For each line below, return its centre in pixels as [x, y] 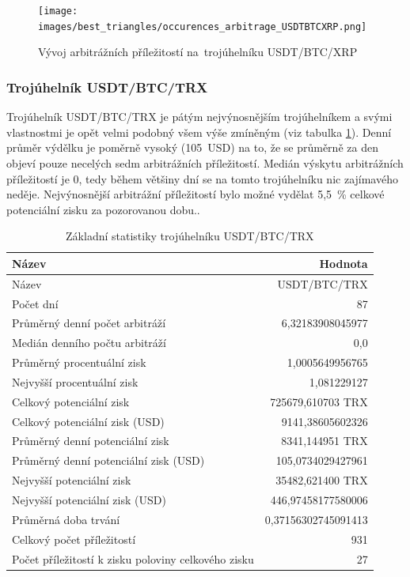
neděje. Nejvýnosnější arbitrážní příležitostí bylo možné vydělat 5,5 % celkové [196, 194]
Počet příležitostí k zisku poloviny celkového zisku [133, 558]
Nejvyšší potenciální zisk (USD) [89, 500]
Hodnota [344, 263]
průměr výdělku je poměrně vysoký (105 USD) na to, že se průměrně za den [192, 147]
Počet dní [35, 303]
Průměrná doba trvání [66, 519]
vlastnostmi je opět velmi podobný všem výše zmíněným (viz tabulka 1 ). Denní [199, 132]
